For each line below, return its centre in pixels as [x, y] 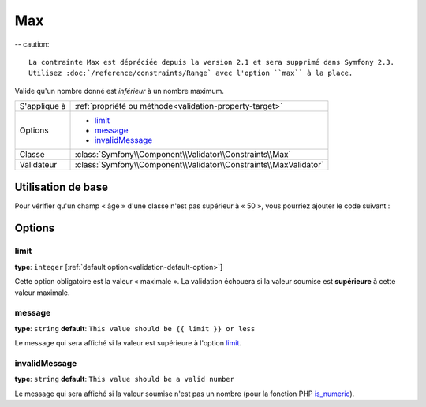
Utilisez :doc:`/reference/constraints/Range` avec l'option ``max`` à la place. [191, 73]
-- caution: [32, 44]
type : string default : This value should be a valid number [124, 379]
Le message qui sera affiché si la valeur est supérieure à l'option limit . [128, 343]
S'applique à [43, 106]
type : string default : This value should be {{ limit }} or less [135, 328]
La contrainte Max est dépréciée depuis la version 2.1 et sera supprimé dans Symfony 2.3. [211, 62]
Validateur [38, 165]
